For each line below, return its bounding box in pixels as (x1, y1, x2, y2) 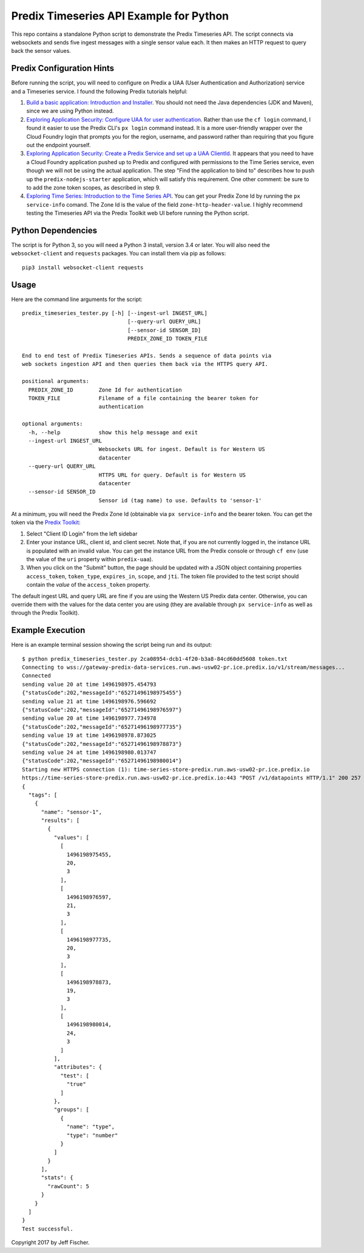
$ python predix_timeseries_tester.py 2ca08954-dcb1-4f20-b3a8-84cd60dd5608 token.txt (22, 655, 288, 662)
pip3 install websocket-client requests (22, 264, 144, 271)
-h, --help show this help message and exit (28, 429, 198, 436)
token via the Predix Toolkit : (11, 519, 81, 526)
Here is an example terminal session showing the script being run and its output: (11, 641, 212, 649)
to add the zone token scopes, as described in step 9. (26, 184, 161, 191)
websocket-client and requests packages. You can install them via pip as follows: (11, 250, 226, 257)
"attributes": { (53, 1064, 103, 1071)
